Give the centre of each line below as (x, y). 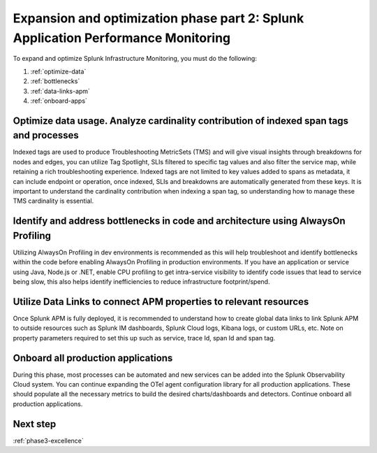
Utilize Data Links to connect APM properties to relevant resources (161, 302)
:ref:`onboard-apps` (59, 101)
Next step (35, 424)
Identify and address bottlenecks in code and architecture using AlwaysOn (179, 221)
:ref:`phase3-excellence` (48, 440)
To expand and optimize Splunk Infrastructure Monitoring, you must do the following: (135, 59)
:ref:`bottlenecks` (55, 81)
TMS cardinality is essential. (53, 201)
